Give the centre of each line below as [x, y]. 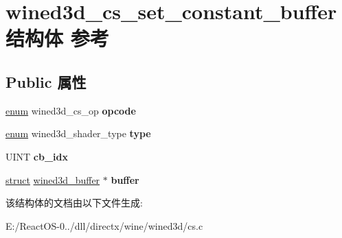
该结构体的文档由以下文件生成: [74, 203]
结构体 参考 [57, 38]
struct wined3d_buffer [53, 179]
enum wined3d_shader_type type [78, 133]
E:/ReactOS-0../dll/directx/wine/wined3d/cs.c [104, 225]
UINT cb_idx [37, 156]
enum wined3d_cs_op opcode [71, 110]
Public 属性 [46, 81]
